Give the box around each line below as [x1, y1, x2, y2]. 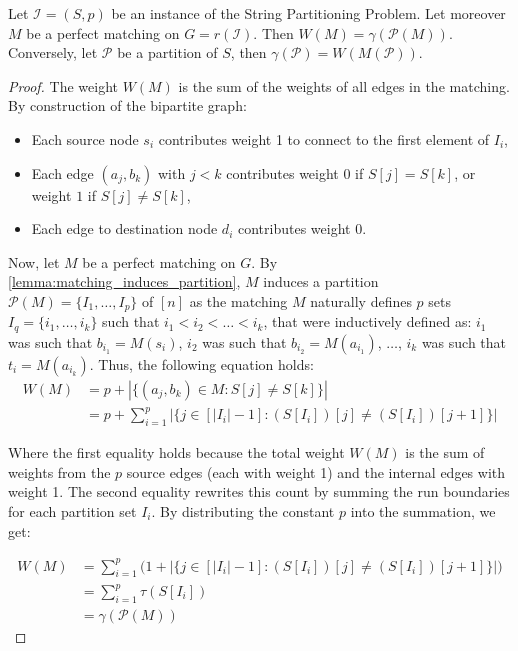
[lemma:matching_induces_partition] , [8, 271, 241, 292]
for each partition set [8, 500, 137, 521]
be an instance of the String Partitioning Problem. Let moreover [111, 3, 506, 23]
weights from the [8, 461, 111, 482]
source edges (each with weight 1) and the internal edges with [126, 461, 506, 482]
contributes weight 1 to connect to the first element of [158, 128, 490, 149]
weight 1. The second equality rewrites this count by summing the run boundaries [8, 481, 510, 502]
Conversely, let [8, 42, 98, 63]
